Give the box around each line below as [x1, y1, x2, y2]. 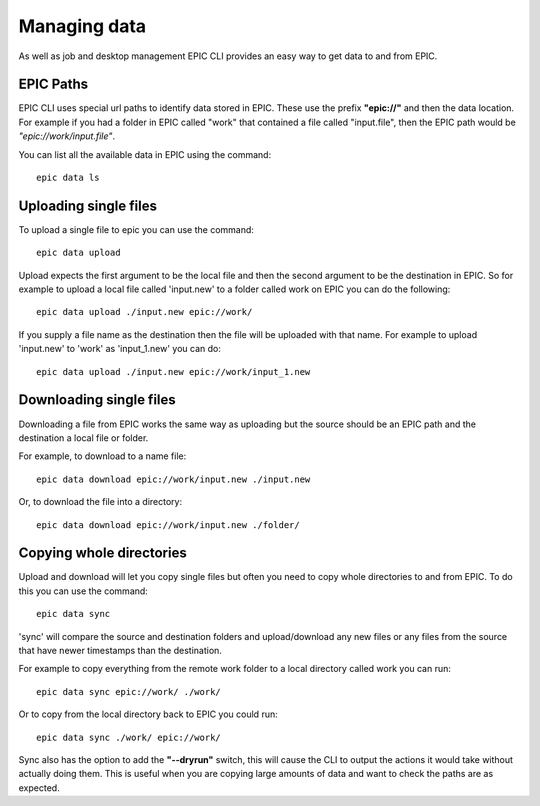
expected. [18, 781, 60, 794]
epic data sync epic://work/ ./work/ [36, 686, 222, 697]
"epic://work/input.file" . [18, 130, 115, 142]
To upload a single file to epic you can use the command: [18, 223, 255, 235]
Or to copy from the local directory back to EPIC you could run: [18, 708, 279, 720]
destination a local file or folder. [18, 431, 149, 444]
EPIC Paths [18, 76, 89, 93]
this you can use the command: [18, 585, 149, 597]
